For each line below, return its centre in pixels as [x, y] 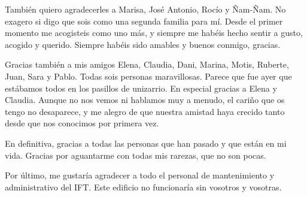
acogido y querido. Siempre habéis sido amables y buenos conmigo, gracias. [143, 44]
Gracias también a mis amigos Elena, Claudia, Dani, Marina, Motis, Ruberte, [147, 64]
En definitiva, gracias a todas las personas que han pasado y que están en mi [146, 143]
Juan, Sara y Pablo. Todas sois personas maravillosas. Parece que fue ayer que [148, 76]
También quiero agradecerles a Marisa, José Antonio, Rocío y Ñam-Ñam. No [145, 9]
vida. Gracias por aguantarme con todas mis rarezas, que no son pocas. [136, 155]
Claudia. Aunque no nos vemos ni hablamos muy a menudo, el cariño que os [145, 100]
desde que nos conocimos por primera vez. [82, 123]
